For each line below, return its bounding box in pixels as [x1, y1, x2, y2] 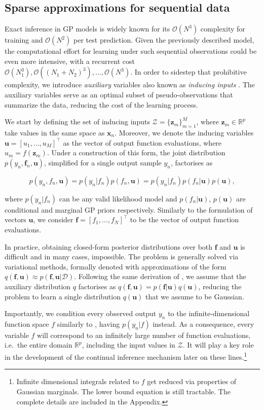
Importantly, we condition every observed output [5, 308, 157, 319]
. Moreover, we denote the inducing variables [115, 127, 254, 138]
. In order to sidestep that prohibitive [130, 66, 247, 77]
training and [5, 35, 43, 45]
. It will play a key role [182, 339, 254, 350]
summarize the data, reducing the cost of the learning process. [5, 99, 198, 110]
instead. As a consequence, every [153, 318, 254, 329]
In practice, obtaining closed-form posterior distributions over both [5, 241, 213, 252]
